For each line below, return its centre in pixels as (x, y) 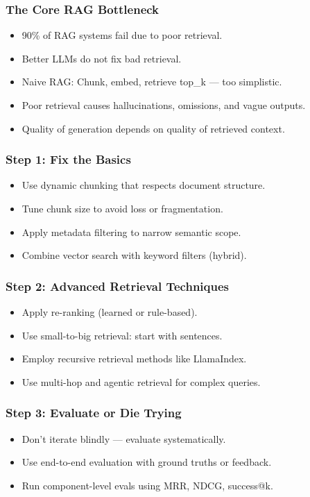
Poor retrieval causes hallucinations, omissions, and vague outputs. (164, 105)
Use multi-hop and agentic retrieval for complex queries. (141, 381)
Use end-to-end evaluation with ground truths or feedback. (147, 462)
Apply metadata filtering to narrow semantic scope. (131, 231)
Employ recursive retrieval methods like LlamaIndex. (134, 359)
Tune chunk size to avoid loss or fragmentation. (122, 208)
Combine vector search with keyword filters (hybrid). (134, 255)
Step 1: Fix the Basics (68, 159)
